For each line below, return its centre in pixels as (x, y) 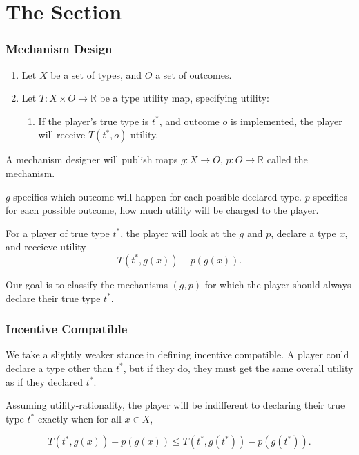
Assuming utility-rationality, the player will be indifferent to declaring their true (175, 405)
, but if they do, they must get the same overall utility (238, 368)
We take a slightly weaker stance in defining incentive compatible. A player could (177, 354)
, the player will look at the (178, 233)
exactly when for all (79, 418)
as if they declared (45, 381)
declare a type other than (59, 368)
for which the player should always (278, 284)
